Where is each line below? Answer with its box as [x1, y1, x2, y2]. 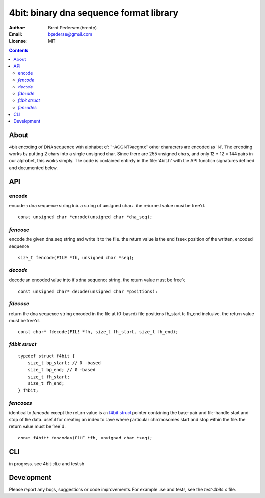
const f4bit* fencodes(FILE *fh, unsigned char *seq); [18, 435, 153, 440]
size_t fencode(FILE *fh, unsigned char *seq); [18, 255, 134, 261]
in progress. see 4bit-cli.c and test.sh [9, 460, 85, 467]
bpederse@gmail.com [48, 31, 93, 37]
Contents [9, 47, 29, 53]
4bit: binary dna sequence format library [9, 7, 179, 18]
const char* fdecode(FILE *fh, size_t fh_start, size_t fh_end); [18, 329, 179, 334]
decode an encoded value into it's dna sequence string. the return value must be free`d [9, 277, 186, 283]
